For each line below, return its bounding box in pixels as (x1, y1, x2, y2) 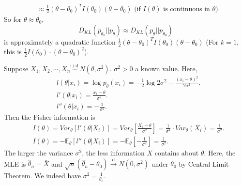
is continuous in (163, 5, 210, 13)
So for (4, 14, 22, 24)
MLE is (4, 158, 26, 169)
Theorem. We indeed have (4, 170, 81, 181)
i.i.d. (70, 63, 80, 69)
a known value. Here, (135, 63, 197, 73)
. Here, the (204, 148, 236, 157)
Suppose (4, 63, 29, 73)
